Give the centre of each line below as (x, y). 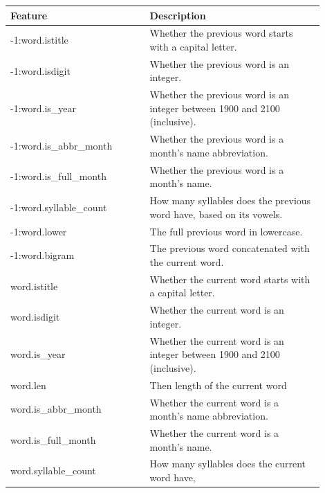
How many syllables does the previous (230, 200)
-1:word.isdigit (40, 70)
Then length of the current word (218, 385)
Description (178, 15)
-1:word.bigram (43, 255)
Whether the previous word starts (221, 33)
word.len (28, 385)
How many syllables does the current (228, 464)
